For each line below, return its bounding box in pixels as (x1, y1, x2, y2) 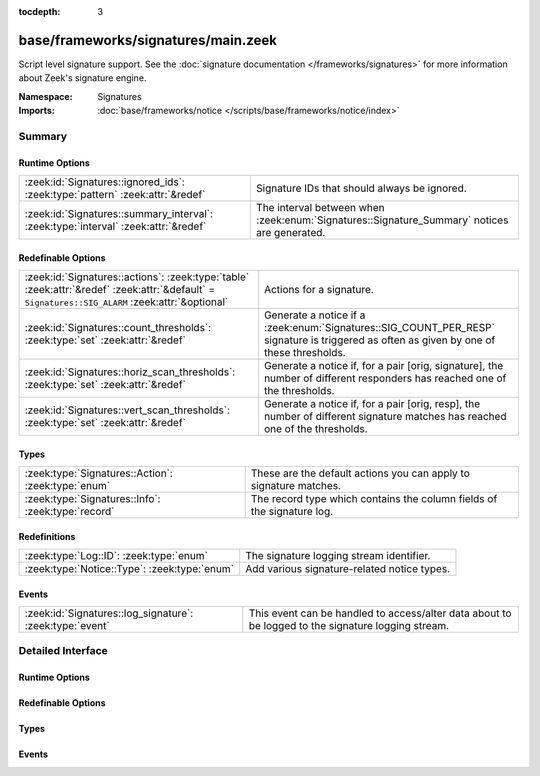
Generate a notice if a (263, 308, 366, 322)
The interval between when (256, 201, 385, 215)
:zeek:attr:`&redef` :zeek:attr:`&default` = (24, 283, 215, 297)
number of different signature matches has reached (263, 410, 507, 424)
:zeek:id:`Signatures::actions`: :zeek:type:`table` (24, 270, 250, 284)
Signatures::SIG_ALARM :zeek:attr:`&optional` (24, 295, 229, 309)
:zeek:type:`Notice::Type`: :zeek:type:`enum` (24, 562, 235, 576)
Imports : (18, 105, 55, 117)
